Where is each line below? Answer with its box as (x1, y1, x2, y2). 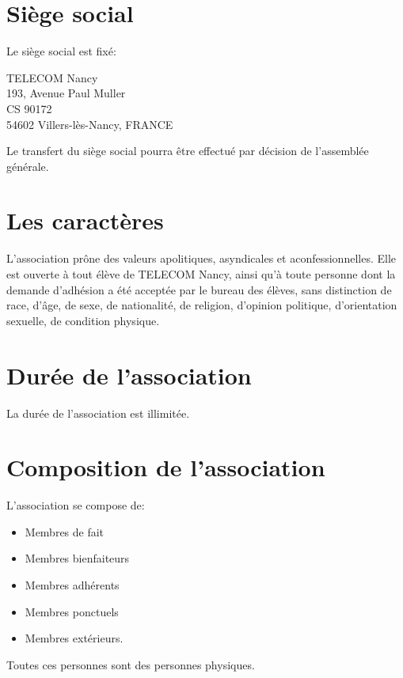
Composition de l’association (6, 451, 325, 483)
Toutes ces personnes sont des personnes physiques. (6, 656, 255, 672)
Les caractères (6, 204, 164, 237)
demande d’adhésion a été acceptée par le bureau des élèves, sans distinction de (6, 281, 392, 297)
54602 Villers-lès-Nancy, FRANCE (6, 116, 173, 132)
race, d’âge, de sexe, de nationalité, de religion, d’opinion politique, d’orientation (6, 297, 397, 313)
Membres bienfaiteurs (25, 550, 130, 566)
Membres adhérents (25, 577, 120, 593)
